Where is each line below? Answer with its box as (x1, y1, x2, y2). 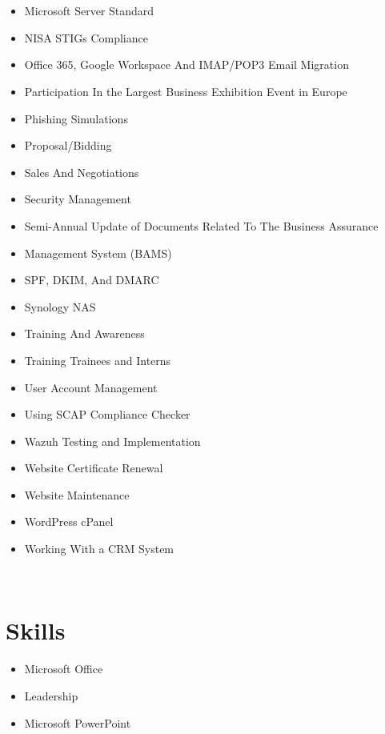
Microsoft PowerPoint (24, 714, 131, 731)
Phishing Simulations (24, 110, 128, 126)
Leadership (24, 687, 78, 704)
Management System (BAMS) (24, 244, 172, 261)
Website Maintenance (24, 486, 130, 503)
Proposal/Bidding (24, 137, 112, 154)
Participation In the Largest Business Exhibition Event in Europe (24, 82, 347, 99)
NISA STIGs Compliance (24, 29, 148, 46)
